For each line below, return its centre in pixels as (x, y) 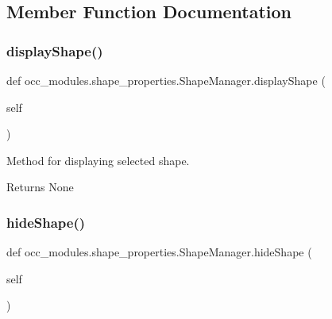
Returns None (40, 187)
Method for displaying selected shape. (98, 160)
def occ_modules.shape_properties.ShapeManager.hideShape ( (159, 252)
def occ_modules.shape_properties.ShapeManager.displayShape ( (166, 80)
